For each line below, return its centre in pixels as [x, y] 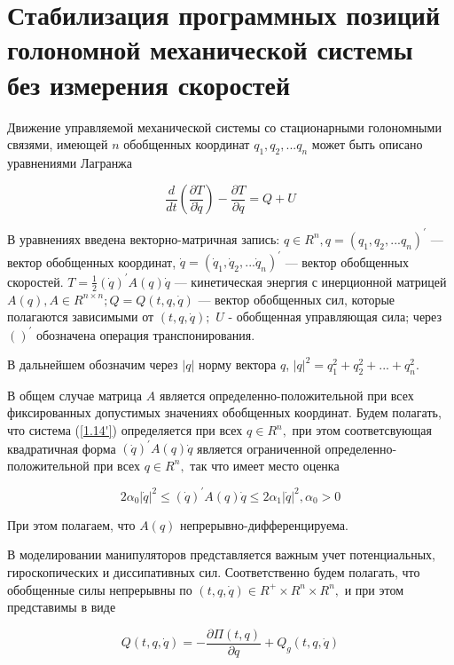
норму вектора [237, 364]
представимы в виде [62, 607]
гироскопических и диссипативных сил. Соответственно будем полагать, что [214, 572]
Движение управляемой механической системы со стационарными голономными [224, 127]
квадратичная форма [62, 448]
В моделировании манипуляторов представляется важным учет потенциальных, [221, 554]
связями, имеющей [58, 144]
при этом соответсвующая [362, 430]
